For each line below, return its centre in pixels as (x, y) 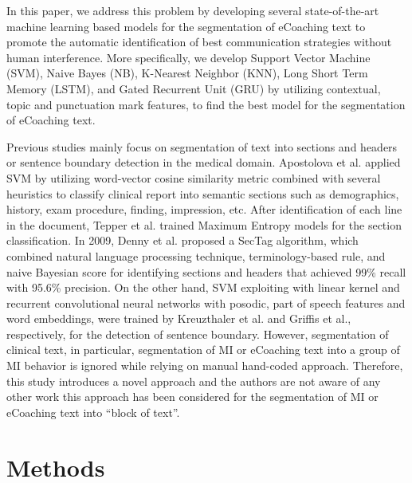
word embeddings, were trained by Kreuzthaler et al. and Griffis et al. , (179, 318)
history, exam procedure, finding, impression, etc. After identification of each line (204, 209)
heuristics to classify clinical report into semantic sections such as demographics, (203, 193)
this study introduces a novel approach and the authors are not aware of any (194, 381)
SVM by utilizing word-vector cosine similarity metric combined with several (194, 177)
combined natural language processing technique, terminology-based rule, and (196, 255)
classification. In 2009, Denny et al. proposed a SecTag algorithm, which (182, 240)
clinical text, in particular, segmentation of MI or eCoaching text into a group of (203, 349)
